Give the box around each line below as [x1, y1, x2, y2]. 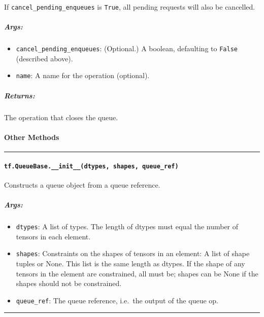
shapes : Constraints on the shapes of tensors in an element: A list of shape [16, 248, 250, 259]
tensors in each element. [16, 231, 91, 241]
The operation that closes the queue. [4, 112, 118, 122]
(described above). [16, 53, 73, 63]
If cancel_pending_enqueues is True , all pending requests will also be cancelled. [4, 2, 255, 12]
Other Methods [4, 131, 59, 142]
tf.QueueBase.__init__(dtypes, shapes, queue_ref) [4, 162, 179, 170]
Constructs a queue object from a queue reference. [4, 179, 160, 190]
